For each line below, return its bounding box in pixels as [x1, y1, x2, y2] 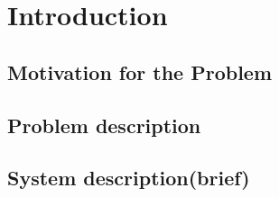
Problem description [7, 111, 201, 139]
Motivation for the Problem [7, 58, 273, 85]
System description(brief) [7, 164, 250, 192]
